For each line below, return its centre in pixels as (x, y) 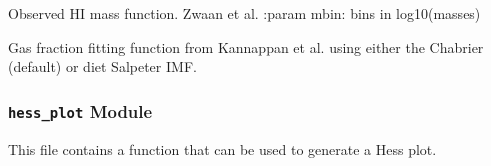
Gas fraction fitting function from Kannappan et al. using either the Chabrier (246, 46)
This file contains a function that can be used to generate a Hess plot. (222, 148)
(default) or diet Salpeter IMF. (102, 66)
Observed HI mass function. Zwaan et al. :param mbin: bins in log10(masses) (244, 13)
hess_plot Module (80, 110)
